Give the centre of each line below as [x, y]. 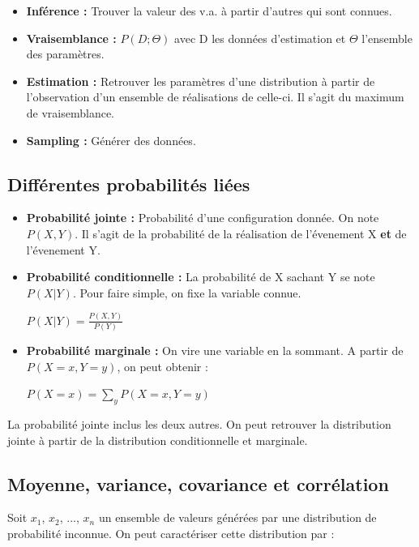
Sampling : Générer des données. [111, 140]
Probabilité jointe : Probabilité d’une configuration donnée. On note [203, 218]
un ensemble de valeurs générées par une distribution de [237, 517]
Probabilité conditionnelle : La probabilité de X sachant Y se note [201, 277]
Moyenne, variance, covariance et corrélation [198, 483]
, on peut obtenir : [162, 366]
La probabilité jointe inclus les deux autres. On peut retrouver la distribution [199, 423]
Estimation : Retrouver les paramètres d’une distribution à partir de [201, 81]
